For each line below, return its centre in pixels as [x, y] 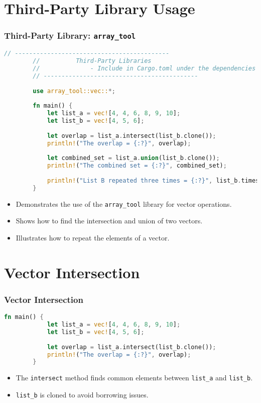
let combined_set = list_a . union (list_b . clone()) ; [133, 158]
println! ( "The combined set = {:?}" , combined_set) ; [137, 166]
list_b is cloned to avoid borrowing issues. [82, 394]
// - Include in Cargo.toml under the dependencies [144, 68]
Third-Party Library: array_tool [70, 35]
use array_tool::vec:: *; [74, 91]
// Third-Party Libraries [92, 61]
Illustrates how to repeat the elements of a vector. [93, 238]
